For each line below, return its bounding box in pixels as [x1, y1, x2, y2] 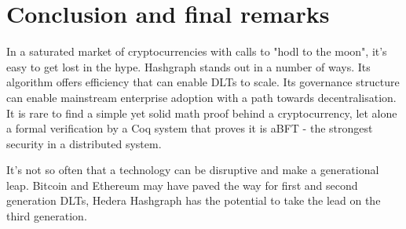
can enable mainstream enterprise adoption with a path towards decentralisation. [6, 89, 397, 105]
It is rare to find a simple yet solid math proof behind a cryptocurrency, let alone [6, 104, 397, 121]
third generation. [6, 208, 87, 224]
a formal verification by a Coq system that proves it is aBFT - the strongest [6, 120, 373, 136]
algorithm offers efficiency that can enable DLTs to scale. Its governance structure [6, 74, 400, 90]
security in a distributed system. [6, 135, 162, 151]
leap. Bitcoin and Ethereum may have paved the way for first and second [6, 176, 358, 193]
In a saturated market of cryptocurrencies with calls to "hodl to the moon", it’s [6, 43, 387, 60]
